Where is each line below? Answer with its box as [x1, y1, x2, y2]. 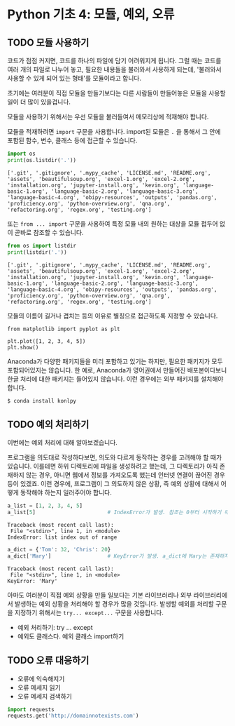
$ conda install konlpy [7, 397, 77, 404]
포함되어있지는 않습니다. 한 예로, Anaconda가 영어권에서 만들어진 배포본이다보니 [7, 365, 227, 374]
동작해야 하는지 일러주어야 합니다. [20, 488, 112, 497]
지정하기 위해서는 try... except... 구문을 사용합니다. [14, 608, 164, 617]
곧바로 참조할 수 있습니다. [14, 228, 84, 236]
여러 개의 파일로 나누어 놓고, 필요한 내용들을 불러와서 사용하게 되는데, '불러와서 [7, 65, 222, 74]
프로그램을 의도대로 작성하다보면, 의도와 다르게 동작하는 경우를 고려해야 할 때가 [7, 453, 222, 462]
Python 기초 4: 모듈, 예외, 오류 [7, 6, 175, 22]
